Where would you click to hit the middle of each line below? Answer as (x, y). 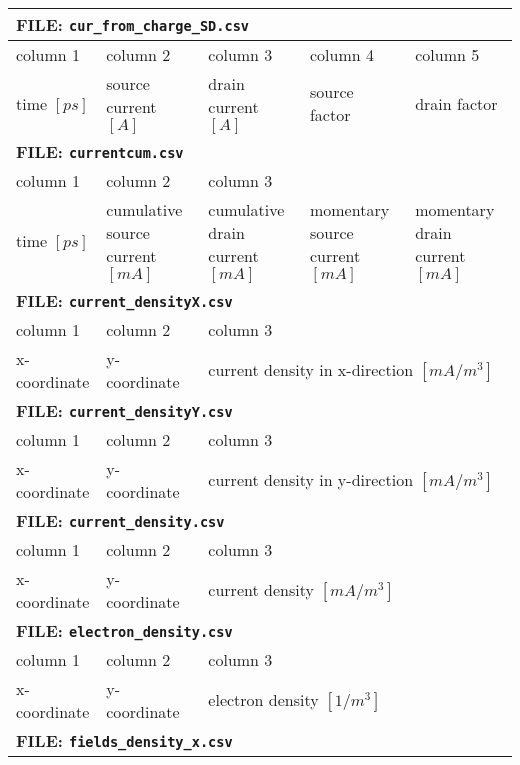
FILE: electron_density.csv (124, 630)
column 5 (447, 54)
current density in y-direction (311, 479)
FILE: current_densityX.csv (124, 300)
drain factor (456, 103)
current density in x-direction (311, 369)
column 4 (341, 54)
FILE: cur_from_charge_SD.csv (133, 24)
